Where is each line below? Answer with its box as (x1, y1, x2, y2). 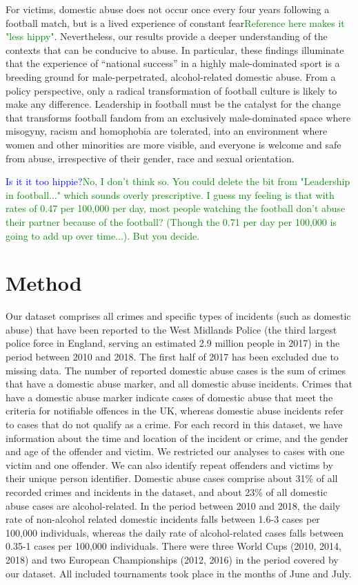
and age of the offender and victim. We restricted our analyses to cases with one (6, 444, 345, 459)
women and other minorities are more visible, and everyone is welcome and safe (6, 137, 341, 151)
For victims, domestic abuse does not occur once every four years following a (6, 2, 330, 16)
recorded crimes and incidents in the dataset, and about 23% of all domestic (6, 484, 328, 499)
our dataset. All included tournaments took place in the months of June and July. (6, 566, 352, 580)
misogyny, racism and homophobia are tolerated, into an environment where (6, 124, 328, 138)
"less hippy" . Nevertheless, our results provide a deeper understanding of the (6, 29, 328, 44)
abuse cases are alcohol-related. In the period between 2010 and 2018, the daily (6, 498, 341, 512)
